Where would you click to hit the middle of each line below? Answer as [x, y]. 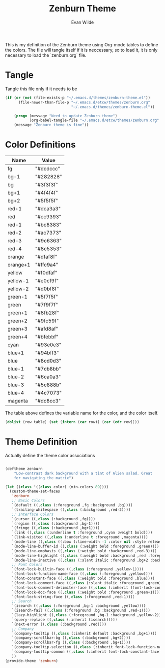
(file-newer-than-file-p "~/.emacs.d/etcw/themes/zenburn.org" [84, 102]
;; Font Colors [27, 565]
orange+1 [19, 265]
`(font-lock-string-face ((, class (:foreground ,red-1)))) [73, 597]
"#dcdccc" [48, 169]
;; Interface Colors [33, 514]
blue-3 [16, 385]
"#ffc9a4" [47, 265]
